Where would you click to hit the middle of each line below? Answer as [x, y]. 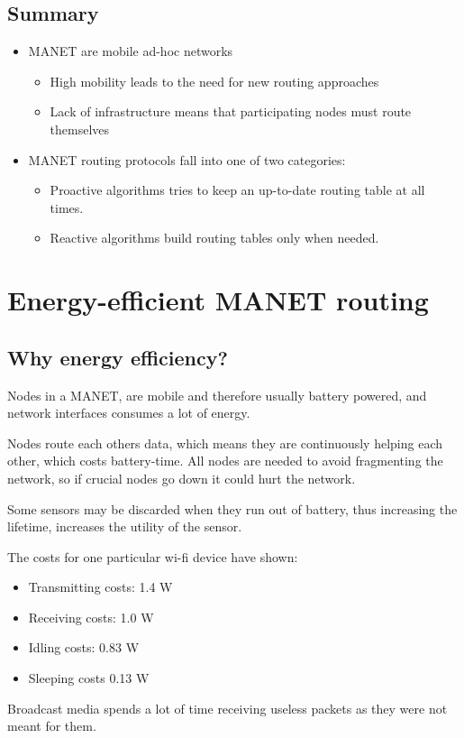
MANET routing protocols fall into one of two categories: [187, 159]
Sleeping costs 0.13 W [89, 678]
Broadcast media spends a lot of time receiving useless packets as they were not [227, 708]
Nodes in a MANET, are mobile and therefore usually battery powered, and [217, 395]
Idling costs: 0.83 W [84, 647]
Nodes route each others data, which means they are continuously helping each [225, 443]
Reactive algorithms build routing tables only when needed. [214, 238]
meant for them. [52, 726]
